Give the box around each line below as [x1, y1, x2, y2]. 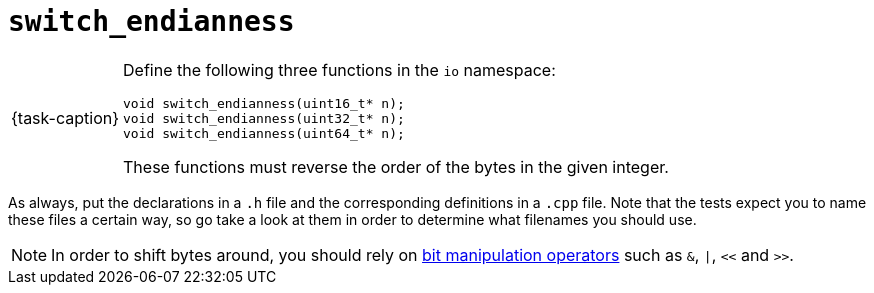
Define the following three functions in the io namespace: [123, 59, 556, 80]
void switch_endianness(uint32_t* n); [123, 110, 405, 126]
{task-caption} [11, 108, 120, 129]
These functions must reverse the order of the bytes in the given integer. [123, 156, 669, 177]
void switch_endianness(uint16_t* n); [123, 95, 405, 111]
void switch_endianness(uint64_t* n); [123, 125, 405, 141]
